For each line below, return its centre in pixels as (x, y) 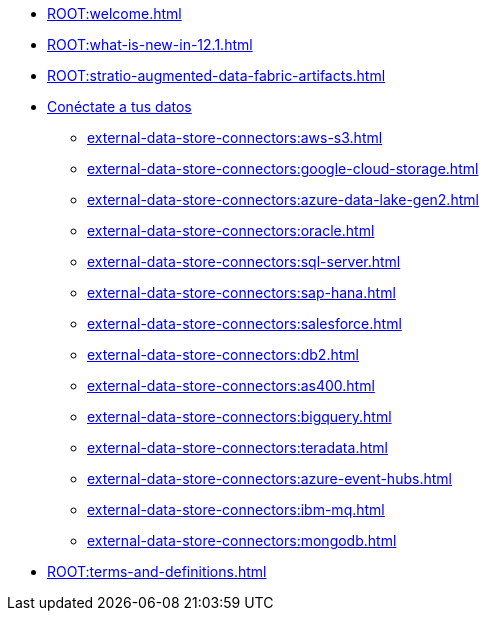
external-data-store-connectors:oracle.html (231, 230)
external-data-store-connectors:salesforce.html (244, 323)
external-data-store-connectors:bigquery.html (239, 416)
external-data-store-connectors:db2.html (223, 354)
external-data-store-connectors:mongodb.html (242, 540)
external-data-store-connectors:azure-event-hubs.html (269, 478)
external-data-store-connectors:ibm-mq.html (236, 509)
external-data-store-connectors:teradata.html (237, 447)
